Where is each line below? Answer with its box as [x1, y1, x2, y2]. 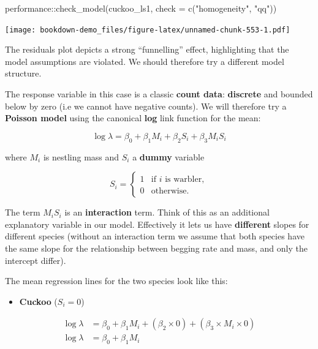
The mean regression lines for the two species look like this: [5, 274, 228, 287]
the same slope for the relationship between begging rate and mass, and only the [5, 241, 308, 254]
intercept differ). [5, 253, 66, 266]
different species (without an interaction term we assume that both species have [5, 230, 305, 242]
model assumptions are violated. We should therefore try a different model [5, 54, 284, 67]
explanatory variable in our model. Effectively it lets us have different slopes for [5, 217, 309, 230]
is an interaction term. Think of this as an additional [64, 206, 270, 219]
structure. [5, 67, 42, 80]
